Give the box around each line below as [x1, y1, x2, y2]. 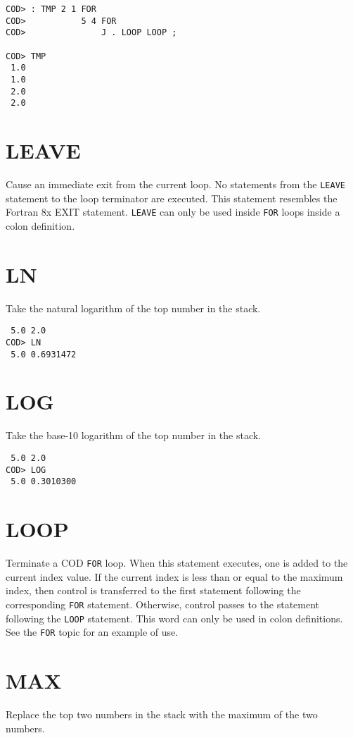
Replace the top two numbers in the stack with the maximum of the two [6, 706, 318, 721]
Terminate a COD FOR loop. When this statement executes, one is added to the [6, 555, 348, 570]
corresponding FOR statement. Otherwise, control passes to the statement [6, 596, 320, 611]
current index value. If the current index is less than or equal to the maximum [6, 569, 343, 584]
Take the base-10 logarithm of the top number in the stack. [6, 428, 262, 443]
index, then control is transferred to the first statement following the [6, 583, 301, 598]
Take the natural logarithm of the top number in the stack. [6, 300, 261, 315]
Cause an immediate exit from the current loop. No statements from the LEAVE [6, 177, 345, 192]
